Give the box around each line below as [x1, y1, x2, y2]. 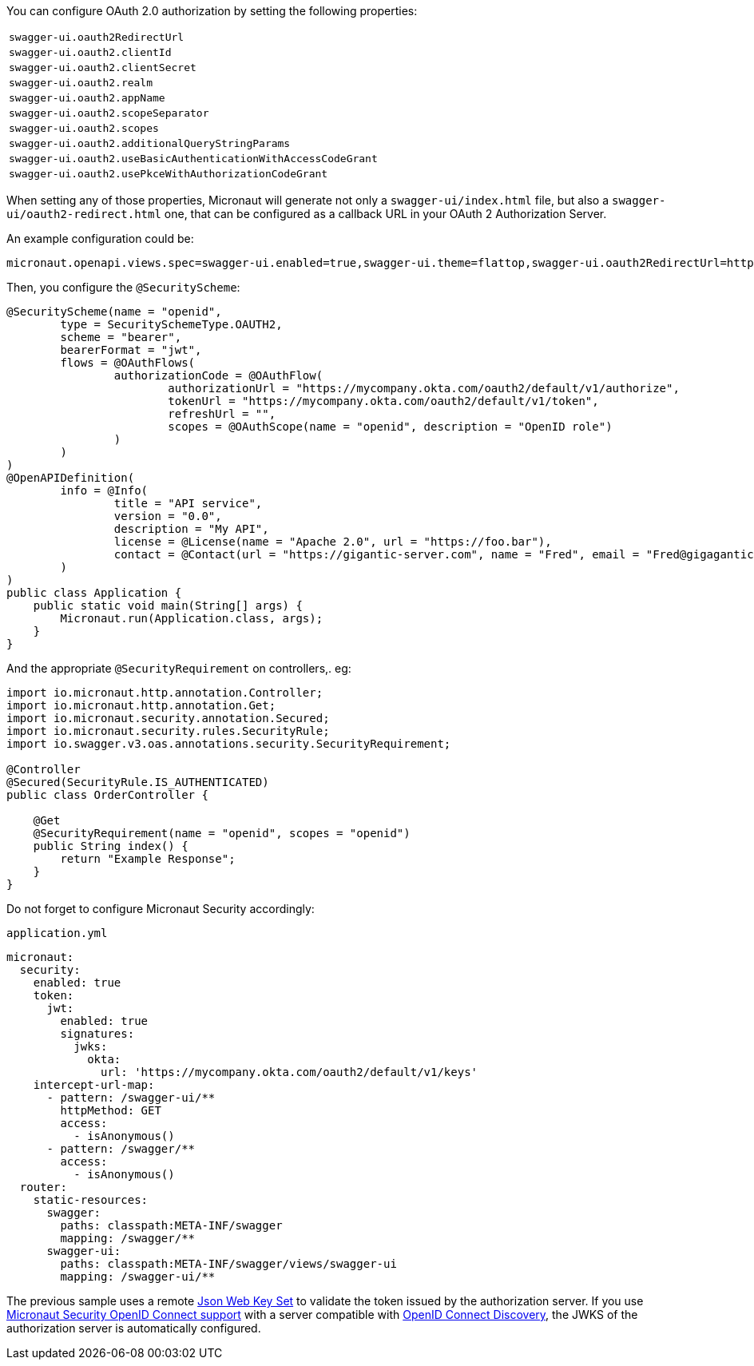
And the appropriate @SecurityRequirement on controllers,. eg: [6, 661, 351, 675]
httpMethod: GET [60, 1104, 161, 1117]
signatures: [60, 1027, 135, 1040]
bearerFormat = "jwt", [60, 343, 202, 356]
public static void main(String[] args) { [33, 599, 303, 612]
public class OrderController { [6, 788, 208, 801]
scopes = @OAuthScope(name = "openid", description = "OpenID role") [168, 420, 613, 433]
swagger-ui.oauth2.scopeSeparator [9, 107, 209, 119]
